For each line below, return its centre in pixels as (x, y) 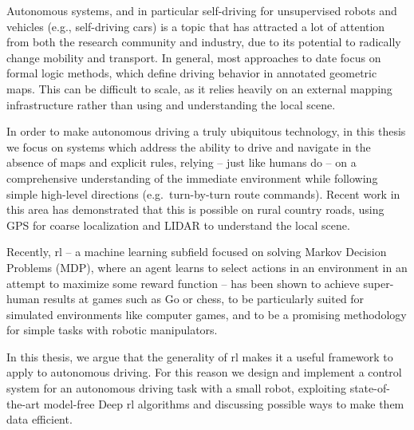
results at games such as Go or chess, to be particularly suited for (204, 299)
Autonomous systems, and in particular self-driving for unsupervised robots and (202, 10)
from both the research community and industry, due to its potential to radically (204, 42)
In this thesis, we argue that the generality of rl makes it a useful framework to (200, 356)
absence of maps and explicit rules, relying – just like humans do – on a (181, 162)
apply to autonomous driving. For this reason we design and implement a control (204, 372)
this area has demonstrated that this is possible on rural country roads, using (195, 209)
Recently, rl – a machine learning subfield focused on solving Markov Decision (197, 252)
